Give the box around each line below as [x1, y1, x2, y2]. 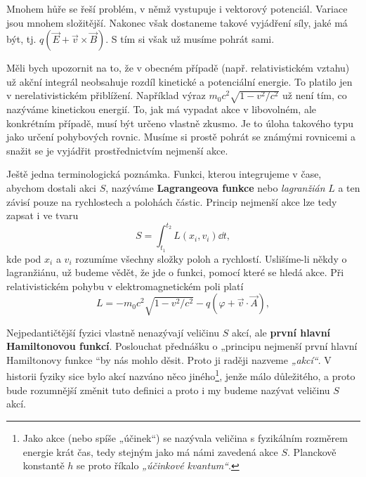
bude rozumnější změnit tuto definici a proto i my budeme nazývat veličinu [6, 382, 330, 397]
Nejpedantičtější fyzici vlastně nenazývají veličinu [6, 325, 220, 339]
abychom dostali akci [6, 181, 97, 195]
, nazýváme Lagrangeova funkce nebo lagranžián [105, 181, 325, 195]
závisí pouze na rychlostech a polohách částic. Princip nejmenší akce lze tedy [6, 194, 337, 209]
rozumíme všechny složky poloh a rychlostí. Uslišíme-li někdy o [75, 251, 347, 266]
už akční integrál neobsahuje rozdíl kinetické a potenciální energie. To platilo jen [6, 74, 353, 89]
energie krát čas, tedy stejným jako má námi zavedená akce [22, 444, 278, 459]
